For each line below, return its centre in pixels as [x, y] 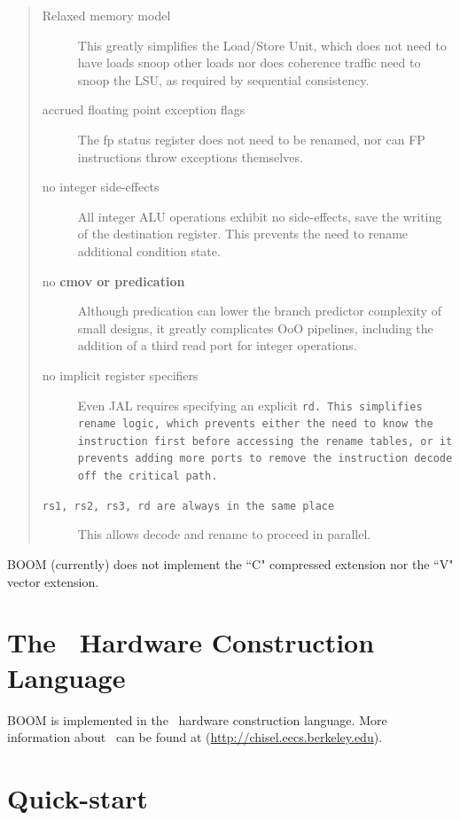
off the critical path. [148, 476]
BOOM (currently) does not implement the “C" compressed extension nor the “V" [230, 564]
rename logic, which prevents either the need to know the [255, 424]
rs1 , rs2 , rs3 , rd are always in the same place [188, 506]
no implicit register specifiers [120, 375]
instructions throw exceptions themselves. [190, 156]
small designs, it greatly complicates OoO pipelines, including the [255, 328]
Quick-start [78, 797]
